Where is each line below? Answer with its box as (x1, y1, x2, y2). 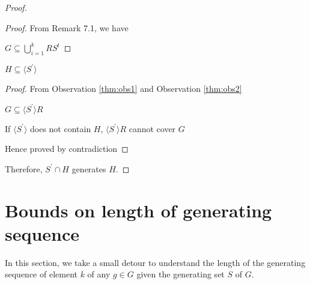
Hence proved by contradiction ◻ (5, 142, 129, 155)
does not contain (29, 122, 91, 134)
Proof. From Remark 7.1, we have (5, 21, 129, 34)
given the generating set (136, 268, 225, 280)
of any (87, 268, 111, 280)
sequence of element (5, 268, 77, 280)
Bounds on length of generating (5, 198, 272, 222)
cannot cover (129, 122, 176, 134)
